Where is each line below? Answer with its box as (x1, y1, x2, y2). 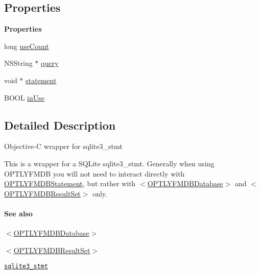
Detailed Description (4, 117, 116, 133)
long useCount (4, 40, 49, 51)
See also (4, 208, 33, 218)
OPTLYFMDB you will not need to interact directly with (4, 168, 185, 179)
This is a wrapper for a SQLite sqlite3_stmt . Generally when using (4, 158, 215, 168)
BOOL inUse (4, 92, 45, 103)
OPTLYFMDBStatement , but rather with (4, 178, 136, 189)
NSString (4, 58, 33, 68)
